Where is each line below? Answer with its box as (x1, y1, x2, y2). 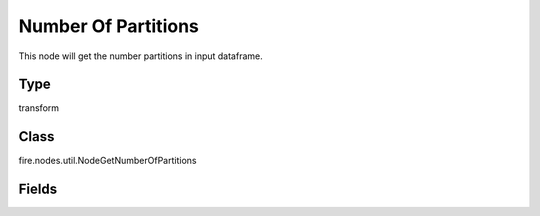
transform (18, 102, 60, 114)
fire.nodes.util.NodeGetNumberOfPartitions (18, 155, 197, 167)
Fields (18, 181, 58, 198)
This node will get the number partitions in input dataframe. (18, 50, 264, 62)
